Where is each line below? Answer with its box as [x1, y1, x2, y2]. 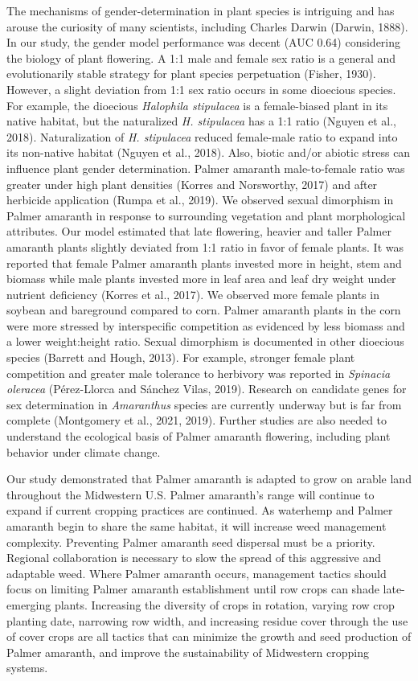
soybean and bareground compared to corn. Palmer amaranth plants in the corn [6, 302, 401, 318]
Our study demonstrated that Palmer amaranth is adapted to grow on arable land [6, 470, 412, 487]
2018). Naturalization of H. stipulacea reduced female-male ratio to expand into [6, 128, 398, 145]
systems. [6, 659, 48, 676]
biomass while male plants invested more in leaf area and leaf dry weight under [6, 270, 396, 287]
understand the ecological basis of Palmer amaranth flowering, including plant [6, 428, 391, 445]
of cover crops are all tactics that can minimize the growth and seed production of [6, 628, 412, 645]
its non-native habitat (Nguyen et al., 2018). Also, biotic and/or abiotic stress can [6, 144, 411, 161]
